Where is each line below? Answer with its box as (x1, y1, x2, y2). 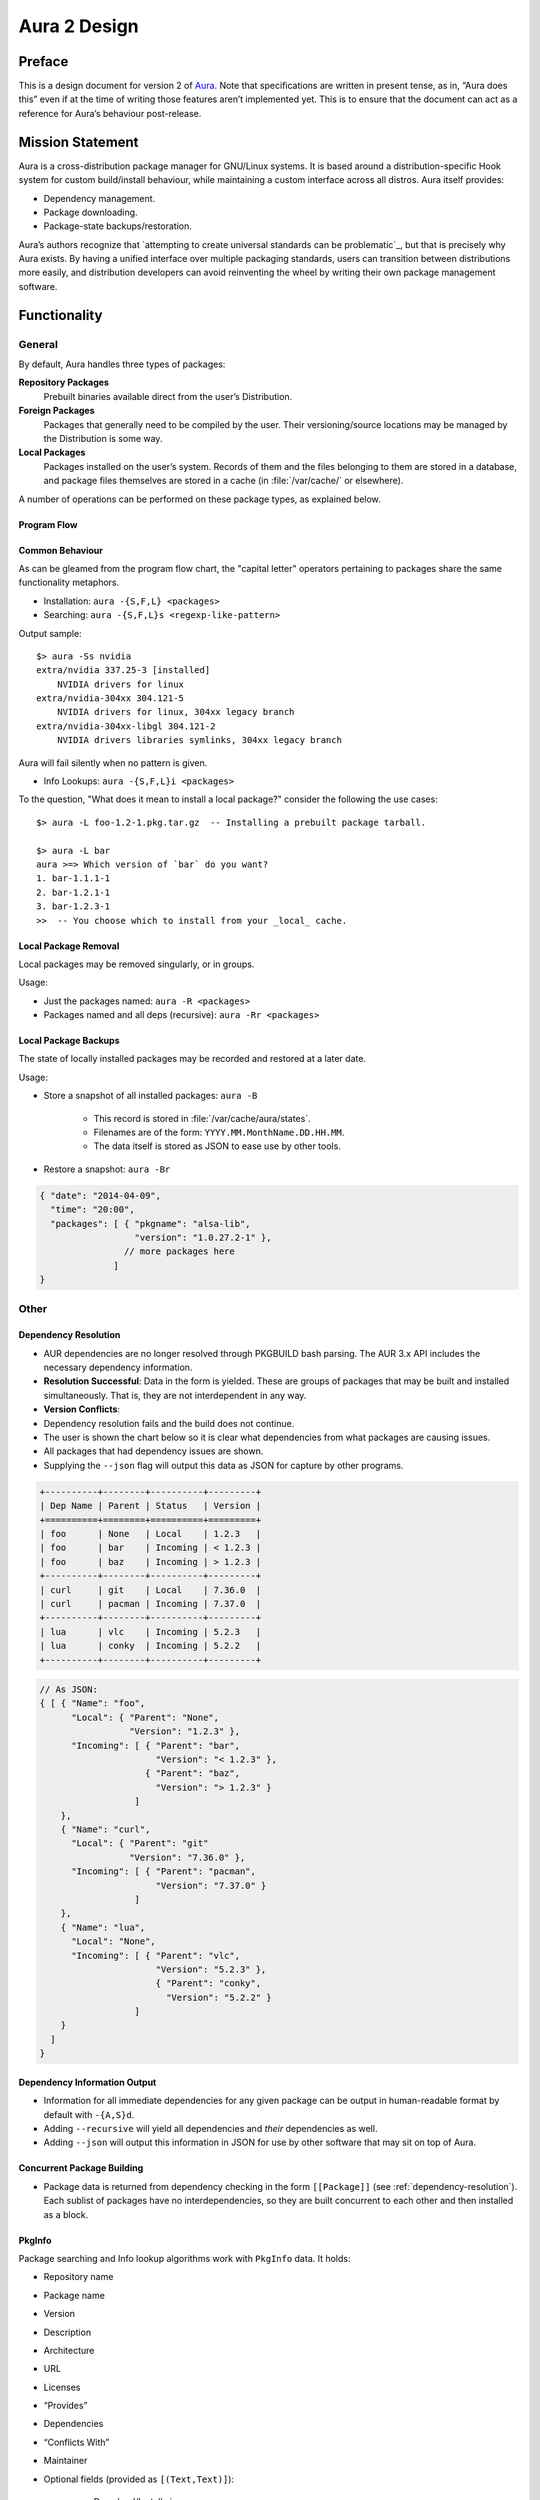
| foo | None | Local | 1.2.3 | (39, 1528, 262, 1539)
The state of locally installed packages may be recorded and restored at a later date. (18, 1053, 367, 1065)
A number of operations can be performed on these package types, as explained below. (18, 493, 382, 505)
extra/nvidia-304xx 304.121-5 (36, 693, 185, 704)
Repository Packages (18, 376, 110, 389)
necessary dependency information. (43, 1361, 193, 1374)
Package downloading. (43, 206, 139, 218)
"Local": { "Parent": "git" (71, 1838, 209, 1849)
